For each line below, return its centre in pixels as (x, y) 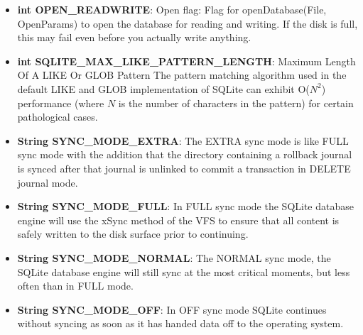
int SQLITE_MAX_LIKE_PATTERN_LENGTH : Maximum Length (186, 61)
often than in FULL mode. (75, 286)
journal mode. (48, 182)
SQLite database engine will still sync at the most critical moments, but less (184, 271)
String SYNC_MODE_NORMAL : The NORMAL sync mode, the (174, 257)
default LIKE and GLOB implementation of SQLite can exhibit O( (163, 88)
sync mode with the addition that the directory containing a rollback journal (185, 154)
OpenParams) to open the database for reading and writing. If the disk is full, (188, 23)
